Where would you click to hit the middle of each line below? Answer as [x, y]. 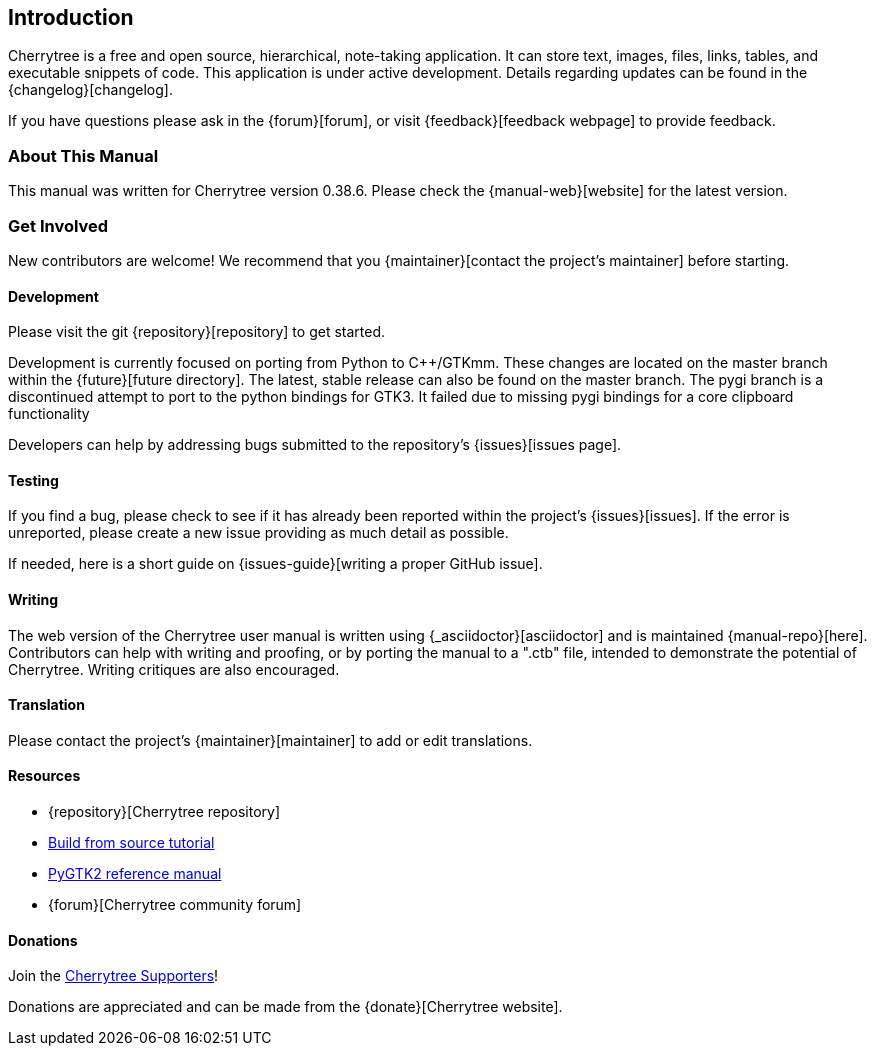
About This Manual [83, 155]
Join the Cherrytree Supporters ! [113, 976]
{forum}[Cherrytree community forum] [175, 905]
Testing [33, 480]
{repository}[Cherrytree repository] [164, 812]
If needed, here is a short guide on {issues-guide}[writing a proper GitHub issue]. [275, 564]
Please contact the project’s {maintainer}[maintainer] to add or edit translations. [270, 740]
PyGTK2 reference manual [135, 874]
